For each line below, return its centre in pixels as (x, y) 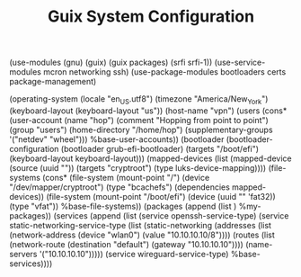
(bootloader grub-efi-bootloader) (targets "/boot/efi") (159, 148)
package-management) (53, 82)
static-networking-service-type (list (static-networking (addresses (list (141, 225)
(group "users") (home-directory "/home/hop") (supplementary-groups (141, 130)
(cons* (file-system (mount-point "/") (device (126, 177)
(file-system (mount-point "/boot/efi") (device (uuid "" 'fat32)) (161, 196)
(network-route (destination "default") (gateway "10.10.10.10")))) (127, 244)
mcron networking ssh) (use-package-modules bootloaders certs (165, 72)
